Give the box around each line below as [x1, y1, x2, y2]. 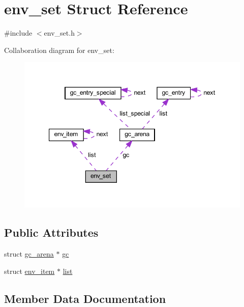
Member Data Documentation [4, 290, 166, 306]
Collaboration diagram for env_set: [4, 44, 114, 55]
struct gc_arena [4, 248, 54, 259]
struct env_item [4, 265, 55, 276]
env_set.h [44, 27, 75, 38]
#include [4, 27, 33, 38]
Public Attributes [4, 225, 99, 240]
